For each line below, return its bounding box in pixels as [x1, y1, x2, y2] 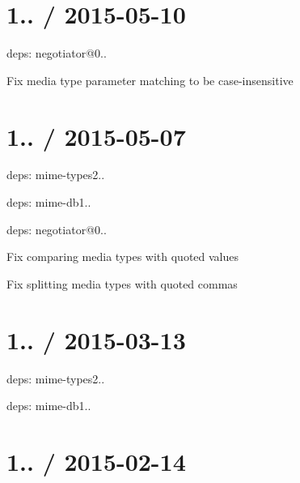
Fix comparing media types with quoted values [6, 248, 239, 265]
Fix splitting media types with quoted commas [6, 275, 238, 292]
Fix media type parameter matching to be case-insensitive [6, 71, 294, 88]
